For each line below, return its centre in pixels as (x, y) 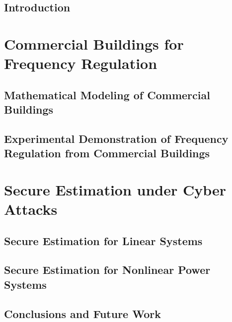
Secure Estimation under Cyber (115, 189)
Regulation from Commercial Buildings (107, 153)
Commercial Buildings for (94, 43)
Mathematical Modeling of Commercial (107, 95)
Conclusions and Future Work (82, 313)
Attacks (31, 209)
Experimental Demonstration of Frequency (116, 138)
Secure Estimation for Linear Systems (103, 240)
